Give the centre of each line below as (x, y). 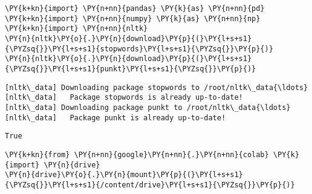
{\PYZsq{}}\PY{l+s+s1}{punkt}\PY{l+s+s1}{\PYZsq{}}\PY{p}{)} (131, 69)
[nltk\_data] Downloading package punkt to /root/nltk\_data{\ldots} (148, 107)
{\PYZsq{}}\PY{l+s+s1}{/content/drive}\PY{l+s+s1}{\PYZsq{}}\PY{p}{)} (150, 185)
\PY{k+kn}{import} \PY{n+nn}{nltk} (76, 29)
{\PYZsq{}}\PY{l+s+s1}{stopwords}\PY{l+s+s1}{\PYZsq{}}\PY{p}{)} (139, 49)
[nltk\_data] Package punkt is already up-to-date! (115, 118)
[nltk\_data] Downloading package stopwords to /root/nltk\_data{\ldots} (157, 87)
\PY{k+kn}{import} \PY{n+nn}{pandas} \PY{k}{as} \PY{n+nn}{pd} (135, 8)
